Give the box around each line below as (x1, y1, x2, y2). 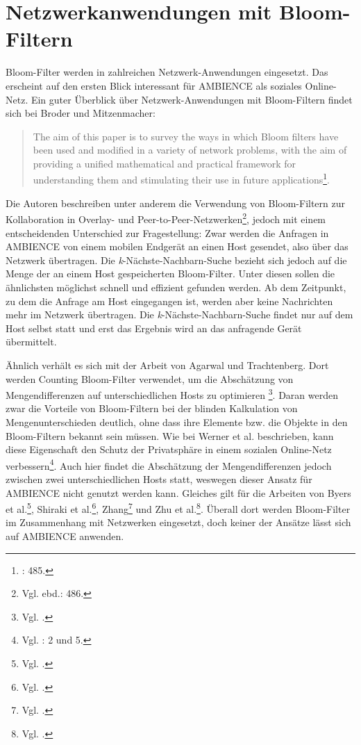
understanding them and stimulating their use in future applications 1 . (33, 170, 330, 187)
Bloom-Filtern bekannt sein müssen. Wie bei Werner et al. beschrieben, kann (6, 428, 334, 443)
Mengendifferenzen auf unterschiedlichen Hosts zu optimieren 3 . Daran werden (6, 386, 338, 402)
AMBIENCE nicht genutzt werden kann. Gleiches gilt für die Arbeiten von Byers (6, 485, 351, 500)
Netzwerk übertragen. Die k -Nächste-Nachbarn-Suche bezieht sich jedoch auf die (6, 252, 347, 267)
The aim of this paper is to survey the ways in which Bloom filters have (33, 129, 339, 143)
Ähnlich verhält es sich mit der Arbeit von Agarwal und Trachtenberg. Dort (6, 357, 329, 372)
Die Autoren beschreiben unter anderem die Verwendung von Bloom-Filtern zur (6, 195, 346, 210)
